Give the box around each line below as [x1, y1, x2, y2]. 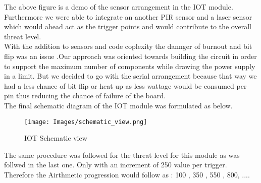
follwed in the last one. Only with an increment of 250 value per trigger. [4, 159, 227, 170]
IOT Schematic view [24, 133, 87, 143]
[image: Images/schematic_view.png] [24, 118, 147, 126]
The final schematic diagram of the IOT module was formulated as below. [4, 100, 233, 110]
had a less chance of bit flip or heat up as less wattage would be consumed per [4, 80, 247, 91]
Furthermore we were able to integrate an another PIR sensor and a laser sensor [4, 11, 252, 22]
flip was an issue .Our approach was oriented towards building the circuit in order [4, 50, 257, 61]
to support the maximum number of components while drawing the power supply [4, 60, 255, 71]
